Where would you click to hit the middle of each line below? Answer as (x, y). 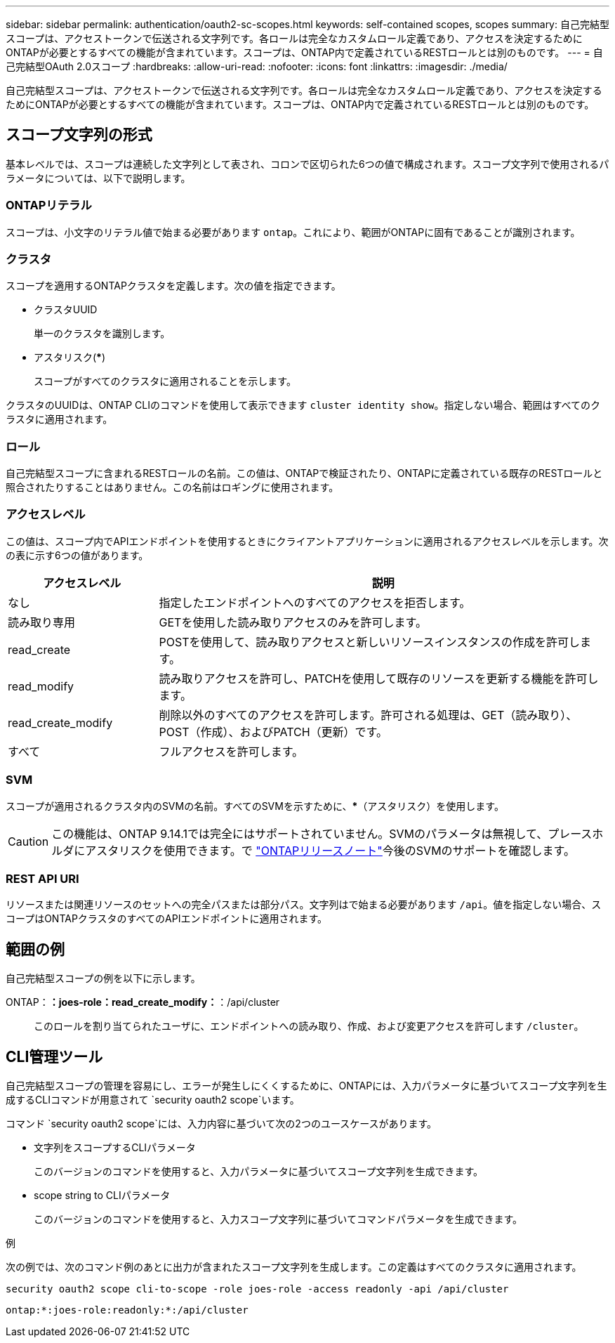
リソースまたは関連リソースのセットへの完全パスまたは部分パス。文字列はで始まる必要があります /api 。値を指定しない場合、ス (304, 905)
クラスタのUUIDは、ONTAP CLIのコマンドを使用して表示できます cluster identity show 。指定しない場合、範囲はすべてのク (303, 405)
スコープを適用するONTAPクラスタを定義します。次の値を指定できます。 (173, 286)
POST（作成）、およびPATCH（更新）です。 (273, 732)
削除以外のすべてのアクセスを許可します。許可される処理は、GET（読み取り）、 (368, 715)
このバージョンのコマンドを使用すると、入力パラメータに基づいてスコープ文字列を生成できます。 (259, 1172)
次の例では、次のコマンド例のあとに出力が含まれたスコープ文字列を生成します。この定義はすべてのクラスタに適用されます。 (294, 1267)
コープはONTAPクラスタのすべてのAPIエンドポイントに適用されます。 (166, 919)
